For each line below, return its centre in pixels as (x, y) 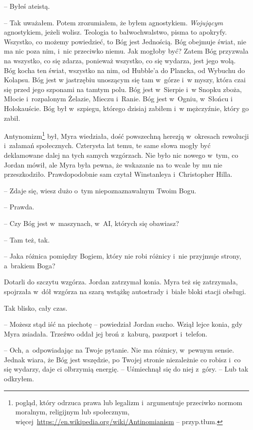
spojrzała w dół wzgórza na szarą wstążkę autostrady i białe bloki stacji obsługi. (125, 291)
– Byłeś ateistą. (27, 6)
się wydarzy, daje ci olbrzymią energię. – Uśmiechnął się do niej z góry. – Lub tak (126, 369)
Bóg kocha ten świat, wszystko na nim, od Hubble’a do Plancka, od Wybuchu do (125, 70)
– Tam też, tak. (27, 239)
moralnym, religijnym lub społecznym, (72, 412)
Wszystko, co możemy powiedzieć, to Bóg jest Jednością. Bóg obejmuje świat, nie (125, 41)
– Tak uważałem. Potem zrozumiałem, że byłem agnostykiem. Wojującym (114, 22)
